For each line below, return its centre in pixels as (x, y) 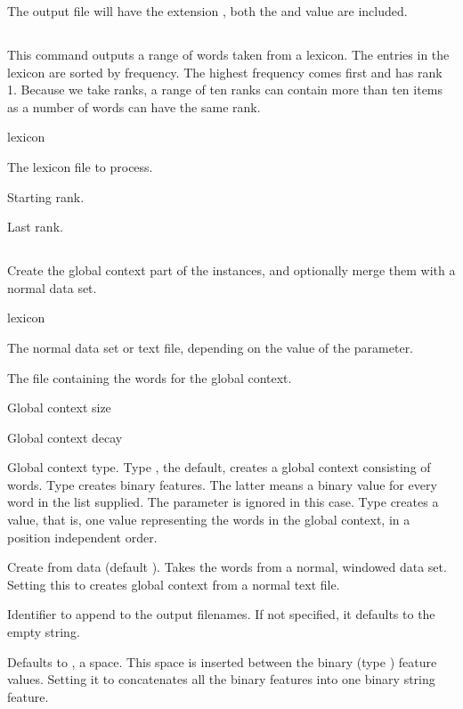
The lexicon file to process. (80, 166)
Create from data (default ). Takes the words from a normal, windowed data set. (227, 567)
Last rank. (35, 227)
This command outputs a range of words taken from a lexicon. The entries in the (228, 54)
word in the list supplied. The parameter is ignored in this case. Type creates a (223, 502)
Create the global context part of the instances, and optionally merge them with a (231, 270)
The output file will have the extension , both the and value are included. (207, 11)
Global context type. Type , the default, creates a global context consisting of (219, 467)
